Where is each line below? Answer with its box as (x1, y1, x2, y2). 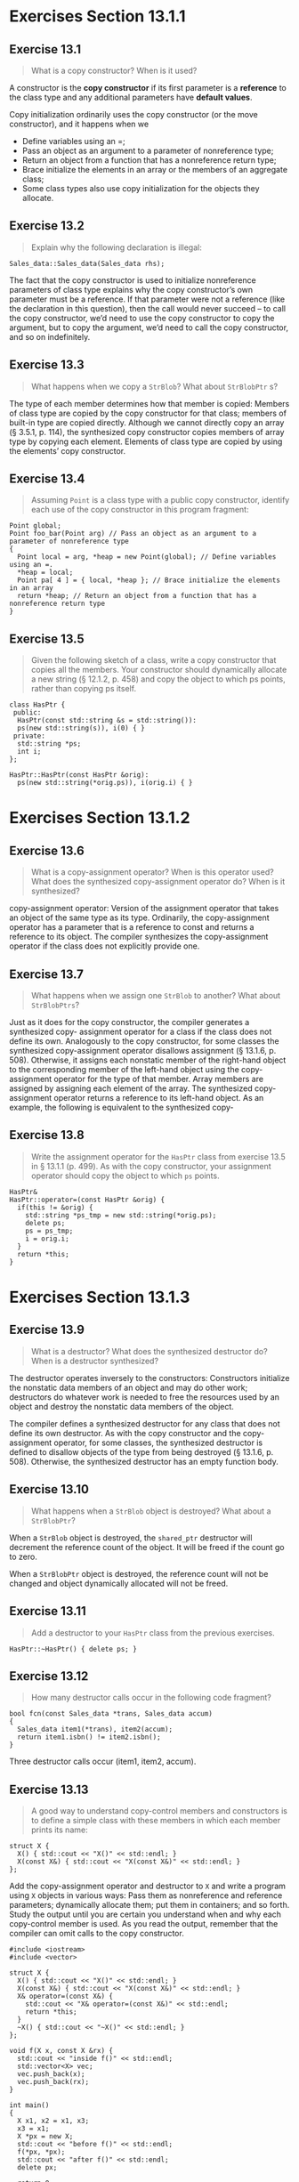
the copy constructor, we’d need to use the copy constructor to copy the (9, 312, 275, 323)
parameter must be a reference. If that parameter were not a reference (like (9, 294, 286, 304)
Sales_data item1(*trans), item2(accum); (17, 1725, 174, 1734)
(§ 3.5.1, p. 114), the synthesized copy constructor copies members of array (9, 426, 285, 437)
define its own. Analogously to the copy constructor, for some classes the (9, 1036, 279, 1047)
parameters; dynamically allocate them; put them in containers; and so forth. (9, 1900, 290, 1911)
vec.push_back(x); (17, 2070, 86, 2079)
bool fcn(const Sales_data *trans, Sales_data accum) (9, 1709, 214, 1718)
